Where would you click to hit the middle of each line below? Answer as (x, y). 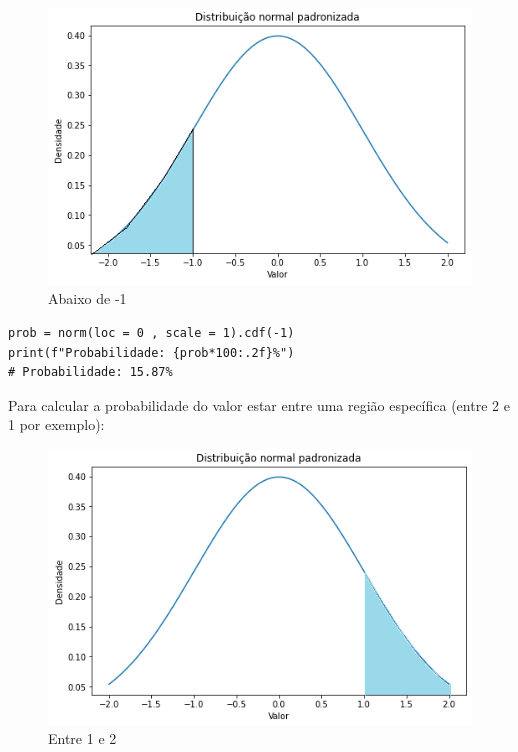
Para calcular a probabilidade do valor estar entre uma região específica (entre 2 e (259, 404)
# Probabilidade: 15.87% (90, 372)
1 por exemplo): (56, 424)
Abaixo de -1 (87, 298)
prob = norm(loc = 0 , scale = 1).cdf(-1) (151, 333)
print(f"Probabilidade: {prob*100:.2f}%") (151, 352)
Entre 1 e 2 (82, 738)
